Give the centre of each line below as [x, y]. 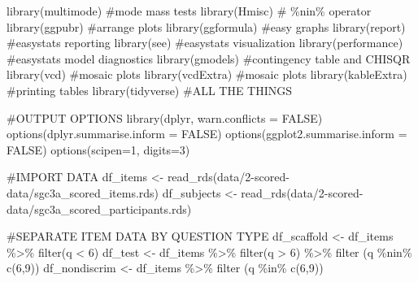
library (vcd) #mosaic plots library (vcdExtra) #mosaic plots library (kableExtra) [207, 74]
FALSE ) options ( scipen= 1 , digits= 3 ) [98, 149]
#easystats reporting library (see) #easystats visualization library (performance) [205, 43]
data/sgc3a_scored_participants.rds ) [99, 208]
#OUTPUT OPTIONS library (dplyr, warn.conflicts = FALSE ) [165, 117]
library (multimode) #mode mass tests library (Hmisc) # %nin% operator [189, 11]
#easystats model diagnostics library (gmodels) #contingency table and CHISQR [209, 58]
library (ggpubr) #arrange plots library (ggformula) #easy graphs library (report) [206, 26]
